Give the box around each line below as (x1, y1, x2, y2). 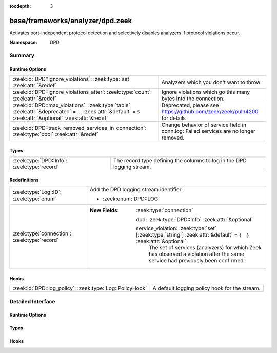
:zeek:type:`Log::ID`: (12, 189, 62, 196)
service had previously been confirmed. (149, 257, 245, 264)
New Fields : (90, 207, 120, 214)
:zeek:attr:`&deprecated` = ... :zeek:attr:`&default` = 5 (12, 108, 141, 115)
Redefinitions (9, 176, 39, 183)
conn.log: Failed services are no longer (161, 128, 256, 135)
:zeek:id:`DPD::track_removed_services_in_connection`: (12, 125, 147, 132)
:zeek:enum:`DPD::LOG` (103, 195, 160, 202)
